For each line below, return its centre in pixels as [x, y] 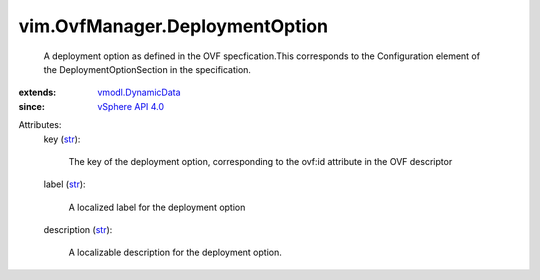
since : [31, 106]
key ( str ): [62, 139]
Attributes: [40, 125]
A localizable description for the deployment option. [175, 252]
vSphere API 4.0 [131, 106]
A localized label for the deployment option [157, 207]
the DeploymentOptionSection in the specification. [147, 69]
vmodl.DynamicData [139, 92]
